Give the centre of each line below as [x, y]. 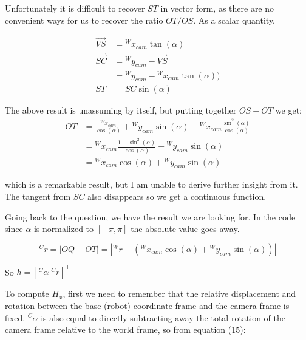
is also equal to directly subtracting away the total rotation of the [163, 317]
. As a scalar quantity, [234, 20]
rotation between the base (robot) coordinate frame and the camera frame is [147, 305]
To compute [27, 294]
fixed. [15, 317]
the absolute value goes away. [185, 229]
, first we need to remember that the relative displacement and [179, 294]
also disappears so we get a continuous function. [177, 196]
